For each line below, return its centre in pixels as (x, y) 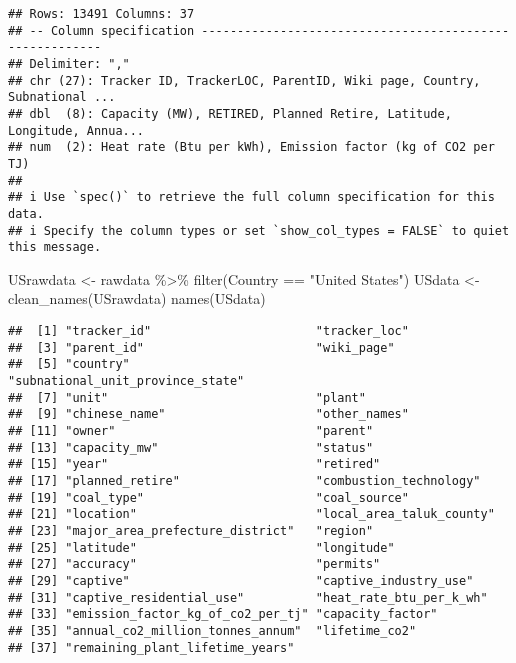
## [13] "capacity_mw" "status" (191, 447)
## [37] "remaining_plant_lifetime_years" (151, 647)
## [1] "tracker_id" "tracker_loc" (208, 331)
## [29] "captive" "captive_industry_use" (241, 580)
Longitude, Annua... (76, 130)
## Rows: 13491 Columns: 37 (101, 14)
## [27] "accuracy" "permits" (194, 564)
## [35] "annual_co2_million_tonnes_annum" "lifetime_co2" (212, 630)
